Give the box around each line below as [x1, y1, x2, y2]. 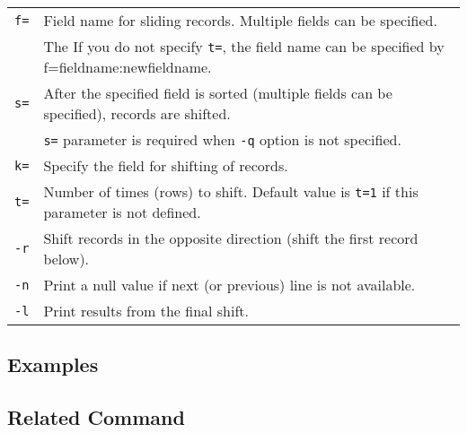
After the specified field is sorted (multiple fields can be [43, 82, 392, 103]
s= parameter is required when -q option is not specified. [43, 129, 401, 150]
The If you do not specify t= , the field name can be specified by [43, 36, 445, 56]
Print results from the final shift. [43, 300, 250, 321]
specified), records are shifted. [43, 103, 231, 124]
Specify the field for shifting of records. [43, 155, 288, 176]
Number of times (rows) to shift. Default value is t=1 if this [43, 181, 419, 202]
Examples [7, 351, 99, 378]
